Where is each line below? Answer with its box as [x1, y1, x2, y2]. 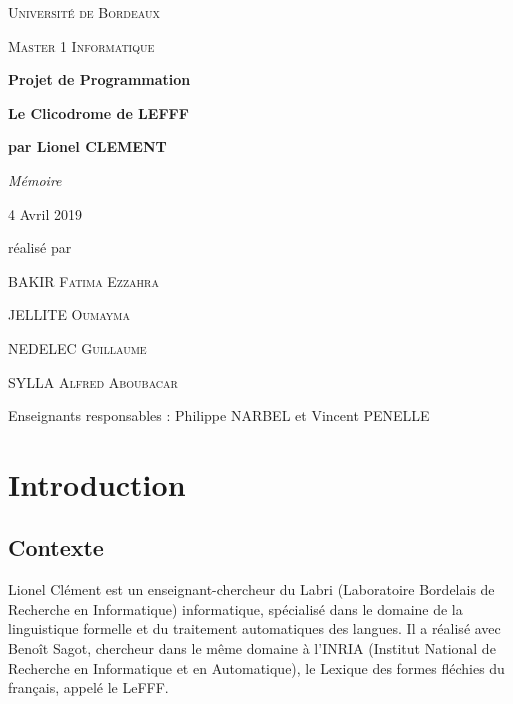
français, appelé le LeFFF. [8, 677, 169, 698]
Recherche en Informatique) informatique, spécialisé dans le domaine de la [8, 598, 463, 619]
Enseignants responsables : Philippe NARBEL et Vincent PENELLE [8, 405, 430, 426]
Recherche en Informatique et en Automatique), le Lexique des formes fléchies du [8, 657, 505, 678]
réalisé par [8, 237, 72, 258]
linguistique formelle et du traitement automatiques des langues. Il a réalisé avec [8, 618, 501, 639]
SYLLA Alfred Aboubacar [8, 371, 178, 392]
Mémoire [8, 169, 62, 190]
